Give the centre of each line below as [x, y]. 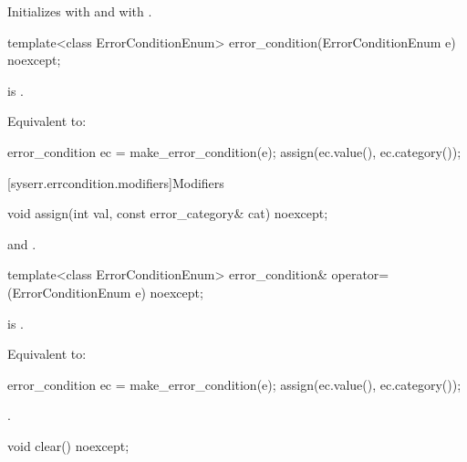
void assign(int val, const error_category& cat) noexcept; [168, 213]
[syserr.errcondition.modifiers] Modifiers [116, 182]
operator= [360, 274]
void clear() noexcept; [68, 445]
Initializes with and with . [80, 11]
